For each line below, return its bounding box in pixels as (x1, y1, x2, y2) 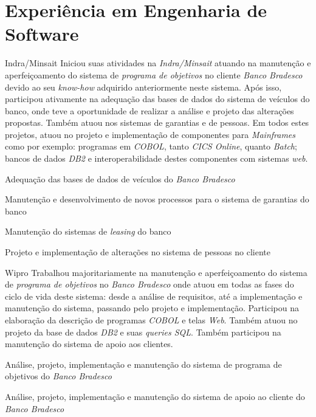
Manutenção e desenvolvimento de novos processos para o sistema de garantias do (5, 193, 309, 205)
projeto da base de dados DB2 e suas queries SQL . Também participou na (5, 325, 281, 338)
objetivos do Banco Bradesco (5, 370, 112, 382)
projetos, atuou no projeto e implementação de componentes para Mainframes (5, 128, 296, 140)
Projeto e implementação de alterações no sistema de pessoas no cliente (5, 246, 270, 258)
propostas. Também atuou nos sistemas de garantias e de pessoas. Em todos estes (5, 116, 309, 129)
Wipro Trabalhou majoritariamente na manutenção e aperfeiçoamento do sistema (5, 266, 307, 278)
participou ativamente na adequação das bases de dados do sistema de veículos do (5, 92, 310, 105)
